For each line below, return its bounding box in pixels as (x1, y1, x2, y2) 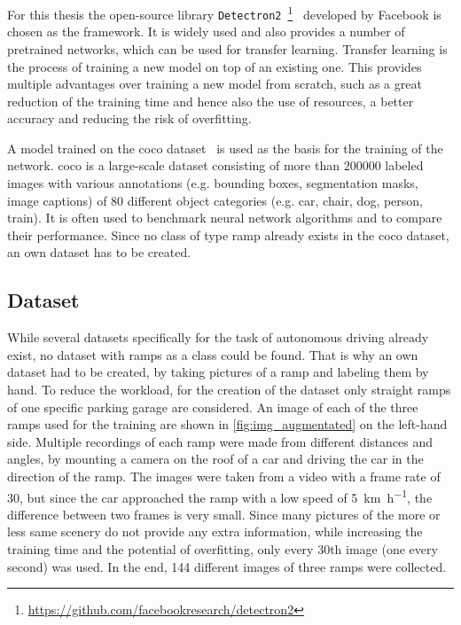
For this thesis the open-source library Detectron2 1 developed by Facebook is (7, 3, 441, 23)
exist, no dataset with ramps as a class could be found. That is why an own (7, 345, 418, 363)
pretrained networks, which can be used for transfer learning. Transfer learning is (7, 39, 448, 58)
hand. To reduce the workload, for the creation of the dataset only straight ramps (7, 380, 451, 399)
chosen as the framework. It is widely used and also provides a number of (7, 22, 405, 41)
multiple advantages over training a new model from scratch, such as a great (7, 74, 422, 93)
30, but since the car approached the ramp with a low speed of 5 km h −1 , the (7, 485, 433, 506)
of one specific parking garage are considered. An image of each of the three (7, 397, 418, 416)
